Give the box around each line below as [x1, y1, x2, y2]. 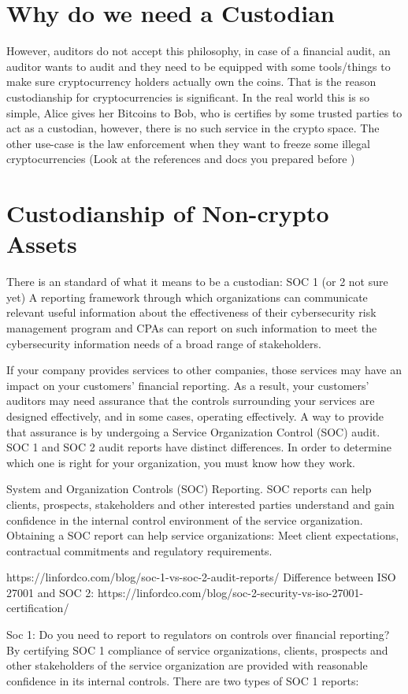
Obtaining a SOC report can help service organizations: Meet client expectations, [6, 527, 399, 544]
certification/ [6, 599, 69, 616]
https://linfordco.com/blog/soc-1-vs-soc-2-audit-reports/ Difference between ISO [6, 569, 396, 585]
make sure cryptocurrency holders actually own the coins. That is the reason [6, 73, 376, 90]
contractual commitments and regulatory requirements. [6, 542, 273, 559]
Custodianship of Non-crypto [6, 197, 329, 229]
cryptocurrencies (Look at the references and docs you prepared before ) [6, 150, 355, 167]
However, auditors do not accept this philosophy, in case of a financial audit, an [6, 43, 391, 59]
